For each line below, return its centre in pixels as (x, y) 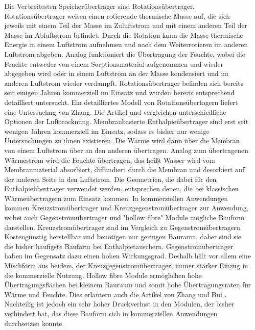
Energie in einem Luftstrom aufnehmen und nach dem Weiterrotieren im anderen (126, 44)
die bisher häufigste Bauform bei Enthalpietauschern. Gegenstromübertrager (119, 246)
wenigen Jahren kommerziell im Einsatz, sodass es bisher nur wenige (107, 131)
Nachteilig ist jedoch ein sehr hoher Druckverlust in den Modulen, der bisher (119, 304)
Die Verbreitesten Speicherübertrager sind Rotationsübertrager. (100, 6)
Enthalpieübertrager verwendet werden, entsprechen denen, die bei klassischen (122, 189)
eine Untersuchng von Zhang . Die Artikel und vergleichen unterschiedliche (115, 112)
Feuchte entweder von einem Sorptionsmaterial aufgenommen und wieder (114, 63)
